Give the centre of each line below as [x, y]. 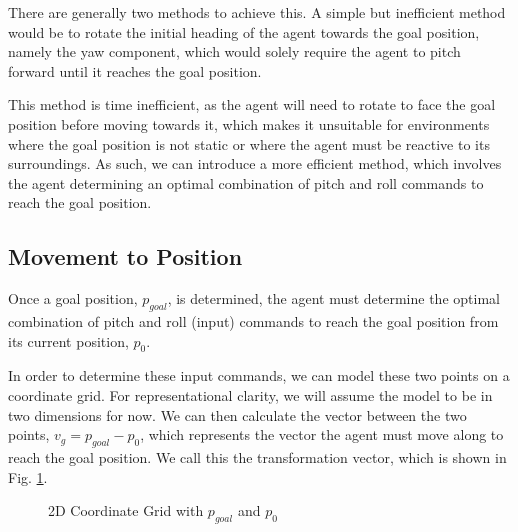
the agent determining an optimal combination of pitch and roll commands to [246, 182]
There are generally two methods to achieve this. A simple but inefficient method [257, 12]
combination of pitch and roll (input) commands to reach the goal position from [253, 320]
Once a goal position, [73, 298]
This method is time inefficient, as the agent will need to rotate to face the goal [252, 104]
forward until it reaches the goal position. [135, 70]
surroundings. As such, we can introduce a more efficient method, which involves [255, 163]
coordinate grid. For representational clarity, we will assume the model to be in [250, 394]
